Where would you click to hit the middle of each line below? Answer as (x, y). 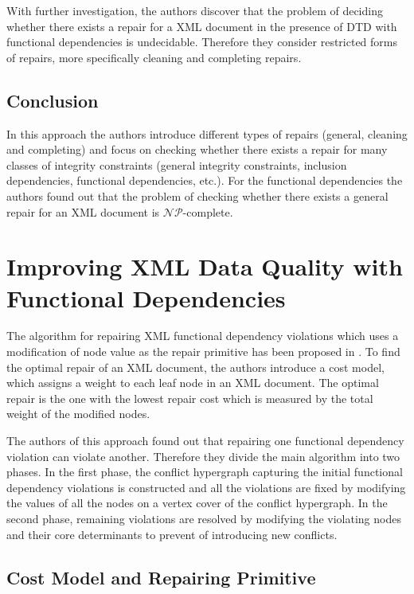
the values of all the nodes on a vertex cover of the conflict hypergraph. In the (197, 503)
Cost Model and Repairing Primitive (161, 577)
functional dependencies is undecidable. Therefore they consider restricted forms (202, 42)
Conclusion (53, 100)
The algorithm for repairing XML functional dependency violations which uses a (203, 336)
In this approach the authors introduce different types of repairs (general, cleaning (207, 133)
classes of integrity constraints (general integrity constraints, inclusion (177, 164)
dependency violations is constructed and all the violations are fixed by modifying (206, 487)
